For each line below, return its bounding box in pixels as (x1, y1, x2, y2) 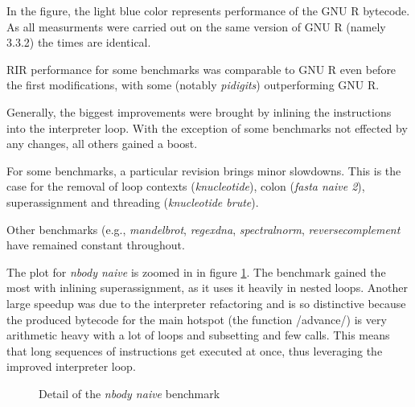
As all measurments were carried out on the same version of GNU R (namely (6, 18, 386, 35)
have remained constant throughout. (6, 236, 185, 253)
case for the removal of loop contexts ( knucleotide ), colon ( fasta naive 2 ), (6, 178, 365, 195)
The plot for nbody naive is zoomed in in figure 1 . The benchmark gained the (6, 263, 386, 280)
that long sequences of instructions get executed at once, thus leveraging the (6, 342, 383, 359)
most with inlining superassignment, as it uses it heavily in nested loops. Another (6, 279, 408, 296)
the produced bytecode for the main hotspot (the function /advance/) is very (6, 310, 387, 327)
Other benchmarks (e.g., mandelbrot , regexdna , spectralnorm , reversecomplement (6, 220, 401, 237)
